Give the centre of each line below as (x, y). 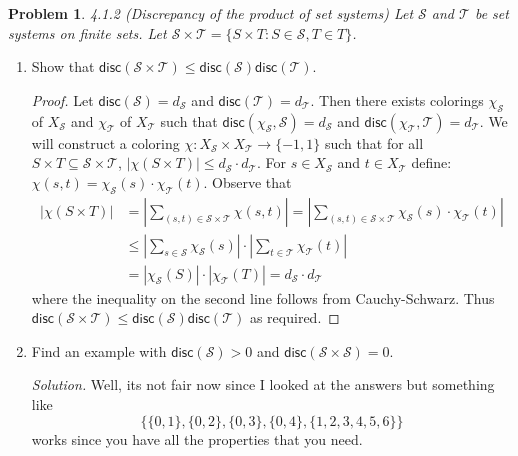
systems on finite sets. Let (87, 32)
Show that (63, 66)
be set (491, 13)
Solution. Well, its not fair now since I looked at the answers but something (263, 384)
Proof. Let (62, 99)
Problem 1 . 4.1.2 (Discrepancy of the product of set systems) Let (211, 13)
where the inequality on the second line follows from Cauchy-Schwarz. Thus (263, 297)
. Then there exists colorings (397, 99)
